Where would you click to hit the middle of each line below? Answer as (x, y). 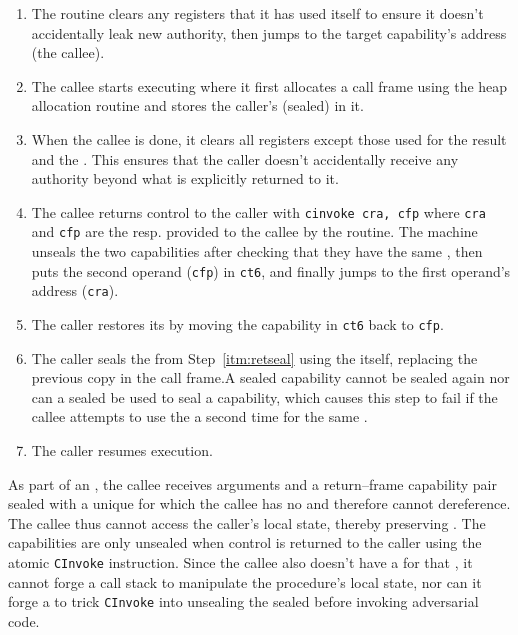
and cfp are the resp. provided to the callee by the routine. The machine (254, 231)
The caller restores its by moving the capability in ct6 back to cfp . (237, 323)
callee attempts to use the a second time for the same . (199, 416)
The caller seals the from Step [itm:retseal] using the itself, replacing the (254, 357)
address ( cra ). (75, 290)
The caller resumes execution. (122, 450)
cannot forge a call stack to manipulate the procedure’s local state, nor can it (245, 581)
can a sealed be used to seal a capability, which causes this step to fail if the (264, 396)
